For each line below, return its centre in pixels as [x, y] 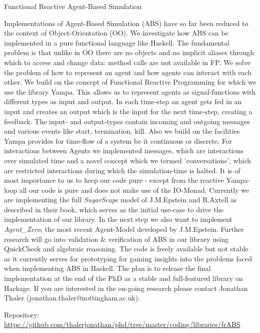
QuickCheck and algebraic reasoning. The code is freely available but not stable [126, 249]
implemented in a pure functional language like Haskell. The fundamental [117, 42]
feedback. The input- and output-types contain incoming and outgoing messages [127, 121]
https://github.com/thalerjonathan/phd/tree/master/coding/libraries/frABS [122, 324]
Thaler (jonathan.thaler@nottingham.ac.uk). [72, 298]
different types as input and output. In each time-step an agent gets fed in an [123, 101]
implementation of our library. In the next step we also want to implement [118, 219]
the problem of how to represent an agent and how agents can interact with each [128, 72]
